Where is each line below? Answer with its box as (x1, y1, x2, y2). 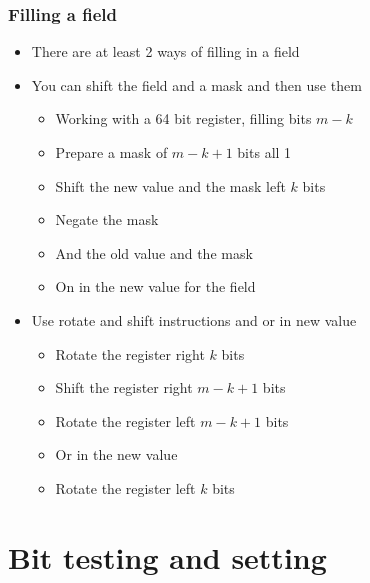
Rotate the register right (55, 343, 205, 364)
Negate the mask (55, 209, 159, 230)
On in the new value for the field (55, 276, 256, 297)
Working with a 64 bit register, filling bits (55, 108, 312, 129)
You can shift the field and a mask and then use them (31, 74, 362, 95)
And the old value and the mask (55, 242, 253, 263)
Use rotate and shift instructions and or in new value (31, 309, 357, 330)
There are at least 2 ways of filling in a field (31, 41, 300, 62)
